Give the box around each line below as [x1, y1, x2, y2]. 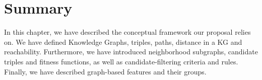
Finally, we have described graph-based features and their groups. [4, 66, 207, 76]
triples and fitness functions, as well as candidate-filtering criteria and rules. [4, 56, 238, 66]
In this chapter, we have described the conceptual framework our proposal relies [4, 27, 251, 37]
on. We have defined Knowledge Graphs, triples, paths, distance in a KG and [4, 36, 242, 47]
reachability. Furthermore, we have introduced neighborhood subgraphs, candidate [4, 46, 258, 57]
